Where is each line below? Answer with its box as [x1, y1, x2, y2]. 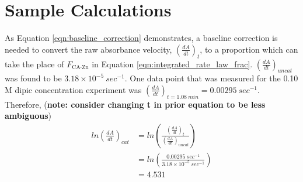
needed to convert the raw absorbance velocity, [5, 43, 172, 55]
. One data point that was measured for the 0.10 [124, 72, 298, 84]
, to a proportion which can [200, 43, 298, 55]
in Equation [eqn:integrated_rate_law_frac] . [92, 57, 253, 70]
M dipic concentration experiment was [5, 83, 142, 95]
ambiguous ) [5, 109, 52, 122]
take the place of [5, 57, 64, 70]
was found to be [5, 72, 62, 84]
